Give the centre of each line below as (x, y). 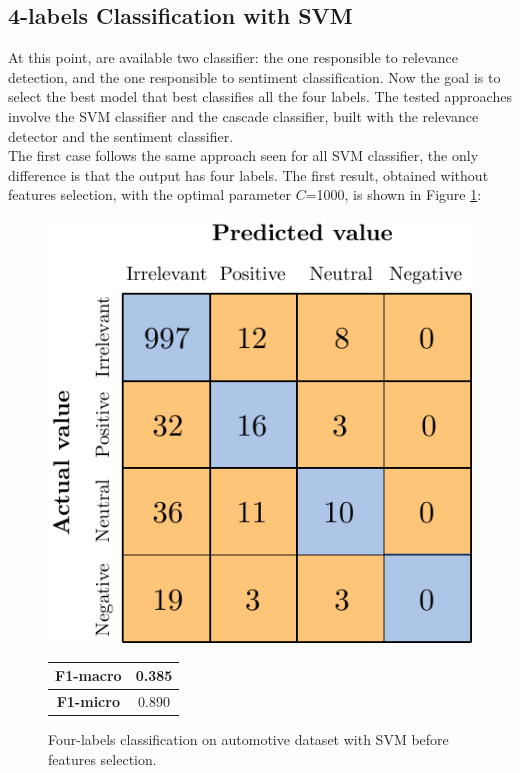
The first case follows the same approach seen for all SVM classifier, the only (243, 155)
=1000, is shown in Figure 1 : (393, 194)
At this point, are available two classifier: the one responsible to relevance (233, 57)
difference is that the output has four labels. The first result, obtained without (248, 174)
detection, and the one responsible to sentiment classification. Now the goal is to (254, 76)
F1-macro (88, 675)
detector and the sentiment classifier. (121, 135)
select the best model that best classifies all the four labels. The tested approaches (260, 96)
